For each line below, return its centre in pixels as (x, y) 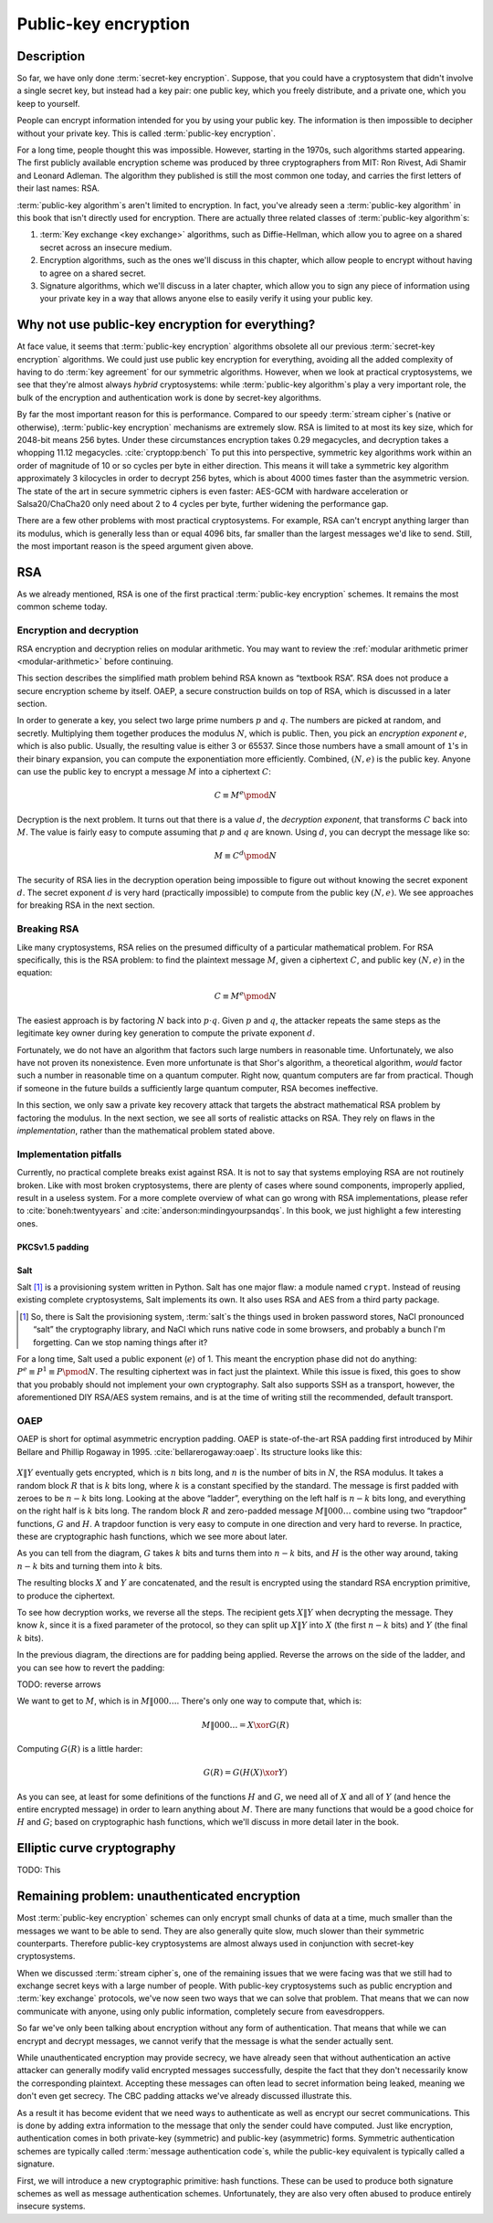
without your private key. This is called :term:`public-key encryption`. (146, 133)
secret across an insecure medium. (106, 248)
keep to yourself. (48, 103)
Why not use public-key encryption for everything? (166, 325)
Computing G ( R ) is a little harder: (80, 1748)
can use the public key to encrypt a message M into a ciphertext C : (144, 772)
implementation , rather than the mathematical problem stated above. (146, 1130)
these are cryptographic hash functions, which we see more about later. (152, 1537)
